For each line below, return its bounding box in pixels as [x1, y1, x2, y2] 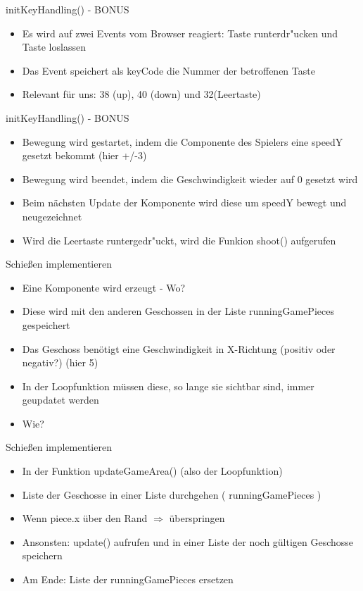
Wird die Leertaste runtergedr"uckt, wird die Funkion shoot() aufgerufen [22, 232, 336, 247]
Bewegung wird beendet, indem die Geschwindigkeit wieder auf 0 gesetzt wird [22, 171, 358, 186]
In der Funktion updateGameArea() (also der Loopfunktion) [22, 464, 283, 478]
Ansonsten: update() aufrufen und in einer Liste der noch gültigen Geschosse [22, 534, 354, 549]
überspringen [169, 511, 225, 525]
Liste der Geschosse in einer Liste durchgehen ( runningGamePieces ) [22, 487, 321, 502]
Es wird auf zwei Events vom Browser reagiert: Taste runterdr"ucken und [22, 25, 338, 40]
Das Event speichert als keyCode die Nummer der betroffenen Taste [22, 63, 315, 77]
